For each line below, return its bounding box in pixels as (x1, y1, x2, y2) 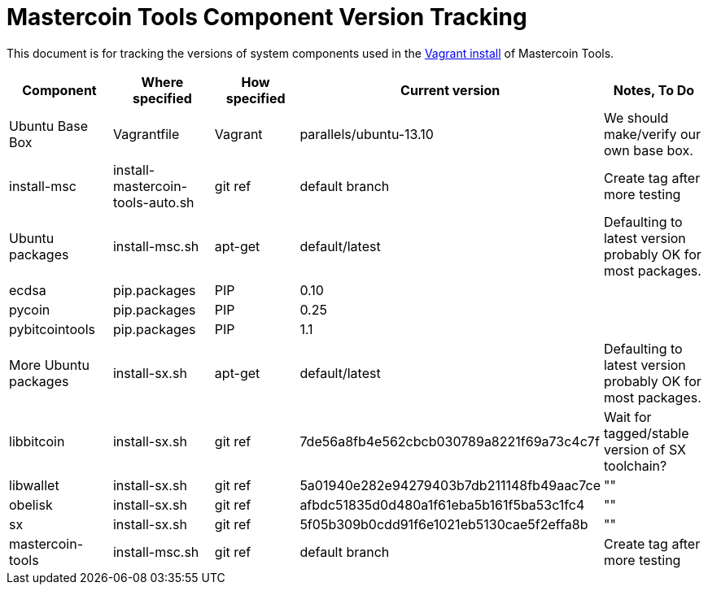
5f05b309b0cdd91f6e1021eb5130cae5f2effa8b (299, 515, 588, 532)
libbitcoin (9, 432, 65, 450)
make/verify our (603, 125, 701, 142)
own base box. (603, 141, 693, 159)
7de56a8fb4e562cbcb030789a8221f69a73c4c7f (299, 432, 600, 450)
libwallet (9, 476, 59, 493)
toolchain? (603, 457, 667, 474)
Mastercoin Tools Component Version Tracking (7, 3, 527, 31)
